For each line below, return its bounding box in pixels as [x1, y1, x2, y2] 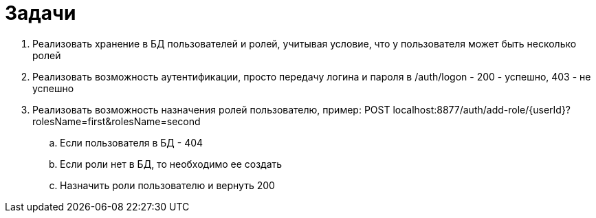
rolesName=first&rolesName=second [32, 115, 201, 127]
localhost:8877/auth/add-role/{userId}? [393, 103, 571, 116]
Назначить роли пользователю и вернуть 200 [60, 179, 275, 191]
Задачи [5, 1, 76, 25]
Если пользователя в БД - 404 [60, 136, 203, 149]
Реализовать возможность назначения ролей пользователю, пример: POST [32, 103, 390, 116]
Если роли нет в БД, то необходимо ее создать [60, 157, 283, 170]
